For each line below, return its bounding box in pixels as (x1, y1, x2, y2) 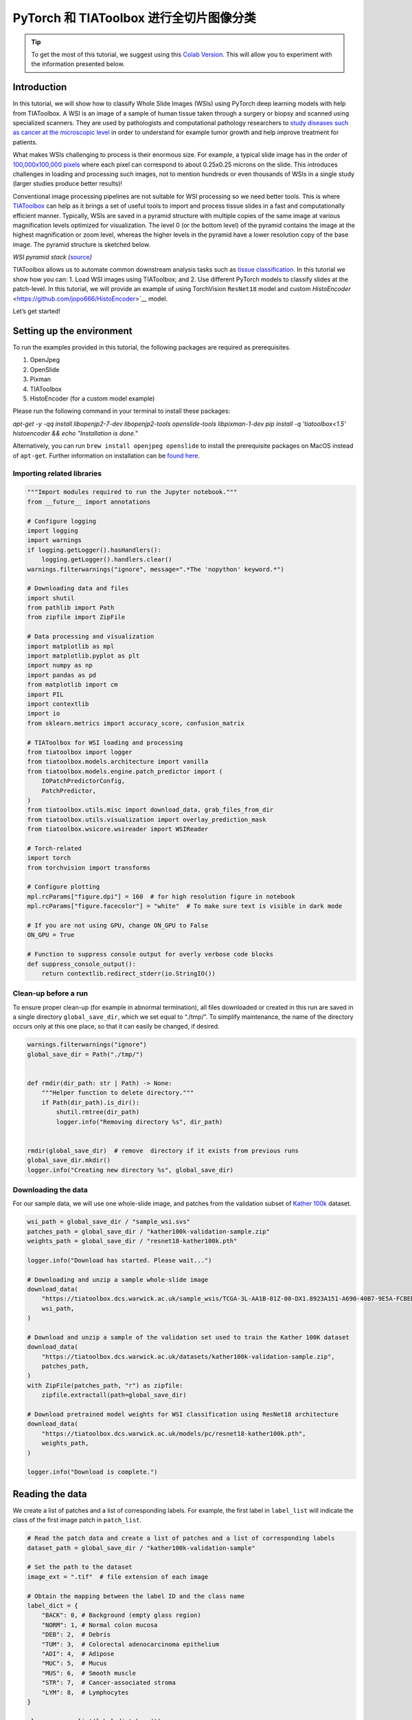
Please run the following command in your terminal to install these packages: (12, 407, 231, 416)
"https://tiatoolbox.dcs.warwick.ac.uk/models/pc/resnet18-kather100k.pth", (41, 1430, 306, 1437)
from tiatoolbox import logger (27, 748, 133, 756)
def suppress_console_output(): (27, 960, 137, 968)
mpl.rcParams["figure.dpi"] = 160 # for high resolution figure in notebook (27, 892, 295, 901)
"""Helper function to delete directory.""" (41, 1089, 194, 1097)
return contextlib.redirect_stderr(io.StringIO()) (41, 969, 216, 977)
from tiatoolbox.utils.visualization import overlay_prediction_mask (27, 815, 266, 824)
